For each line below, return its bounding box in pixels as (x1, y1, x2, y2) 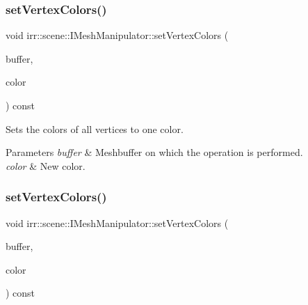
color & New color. (6, 158, 86, 173)
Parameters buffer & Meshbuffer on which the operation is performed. (6, 145, 303, 159)
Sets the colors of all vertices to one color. (6, 121, 184, 136)
